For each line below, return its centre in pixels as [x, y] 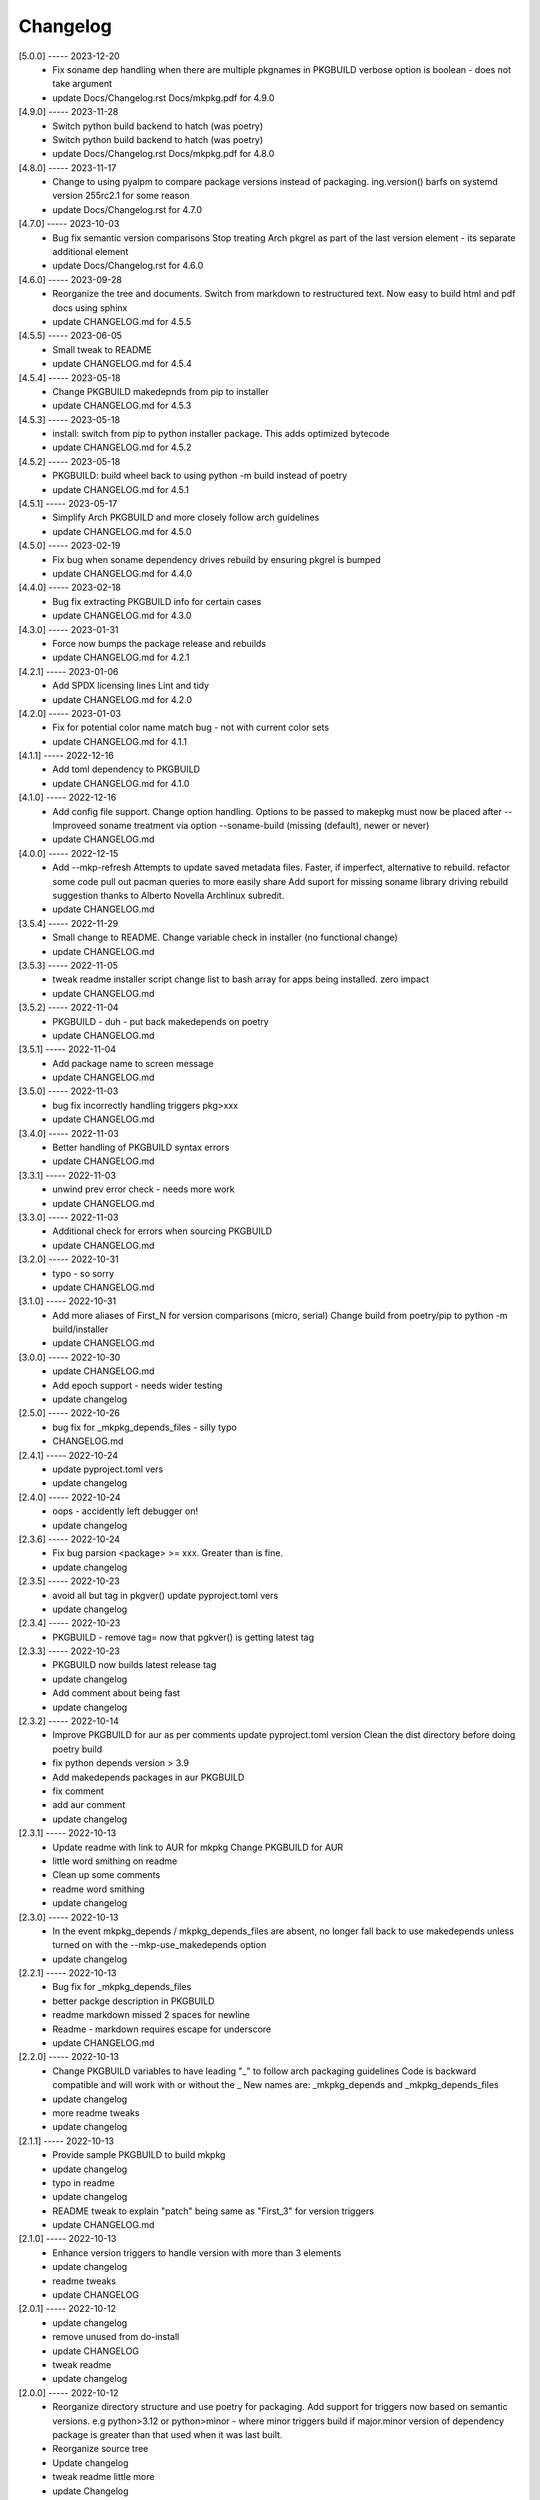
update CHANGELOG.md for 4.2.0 [122, 699]
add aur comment [89, 1805]
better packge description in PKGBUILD [133, 2001]
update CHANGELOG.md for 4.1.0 [121, 783]
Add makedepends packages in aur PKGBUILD [148, 1777]
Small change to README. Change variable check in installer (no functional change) [225, 937]
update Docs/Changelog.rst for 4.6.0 [128, 266]
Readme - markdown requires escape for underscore [162, 2029]
